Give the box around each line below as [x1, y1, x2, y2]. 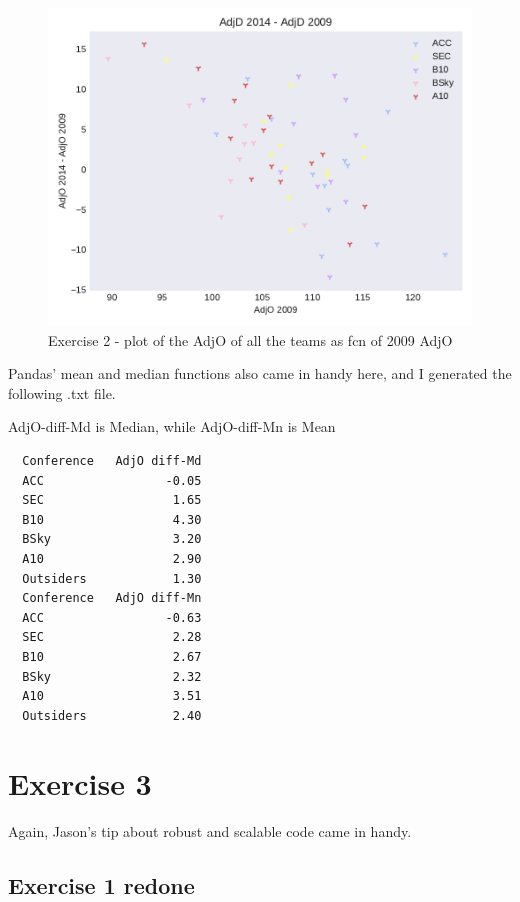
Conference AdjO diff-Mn [22, 591, 202, 606]
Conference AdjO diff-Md [22, 453, 202, 468]
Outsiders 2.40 [22, 708, 202, 723]
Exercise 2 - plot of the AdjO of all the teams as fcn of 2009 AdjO [48, 329, 453, 350]
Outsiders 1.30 [22, 571, 202, 586]
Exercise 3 [8, 763, 152, 804]
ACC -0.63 [22, 610, 202, 625]
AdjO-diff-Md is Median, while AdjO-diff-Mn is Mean [8, 416, 336, 437]
